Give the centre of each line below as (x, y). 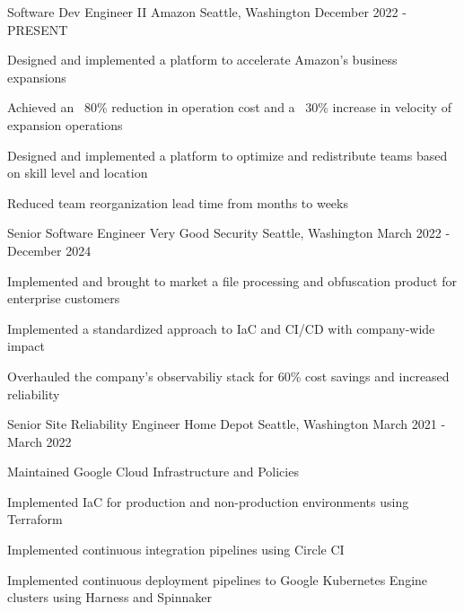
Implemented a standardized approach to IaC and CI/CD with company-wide (221, 328)
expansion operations (65, 124)
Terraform (35, 519)
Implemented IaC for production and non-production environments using (208, 501)
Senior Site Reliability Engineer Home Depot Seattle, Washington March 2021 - (227, 424)
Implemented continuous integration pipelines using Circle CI (176, 550)
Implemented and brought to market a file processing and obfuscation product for (232, 280)
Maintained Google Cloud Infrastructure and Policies (153, 472)
